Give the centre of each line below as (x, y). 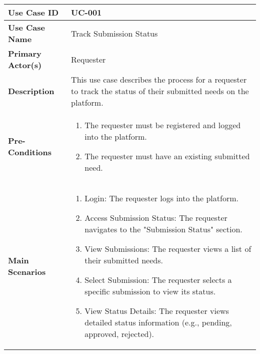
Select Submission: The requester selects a (158, 280)
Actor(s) (25, 65)
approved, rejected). (119, 334)
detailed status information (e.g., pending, (158, 322)
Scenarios (27, 272)
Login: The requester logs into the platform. (161, 198)
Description (31, 91)
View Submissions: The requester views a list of (168, 249)
